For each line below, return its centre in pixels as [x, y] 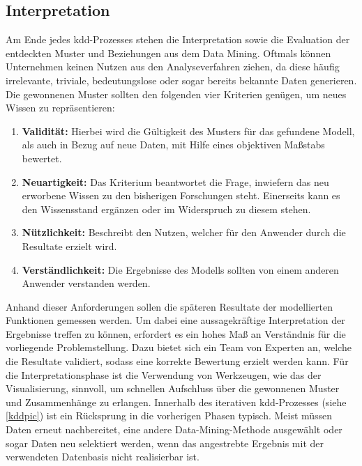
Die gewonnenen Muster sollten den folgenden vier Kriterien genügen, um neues [176, 94]
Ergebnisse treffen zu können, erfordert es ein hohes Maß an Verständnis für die [176, 333]
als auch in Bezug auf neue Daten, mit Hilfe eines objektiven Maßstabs [173, 145]
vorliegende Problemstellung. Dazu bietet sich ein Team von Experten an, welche [179, 347]
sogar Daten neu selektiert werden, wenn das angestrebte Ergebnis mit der [165, 443]
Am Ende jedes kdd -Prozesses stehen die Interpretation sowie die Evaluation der [178, 39]
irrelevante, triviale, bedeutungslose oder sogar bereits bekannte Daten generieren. [181, 80]
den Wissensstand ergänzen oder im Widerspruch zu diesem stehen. [166, 209]
